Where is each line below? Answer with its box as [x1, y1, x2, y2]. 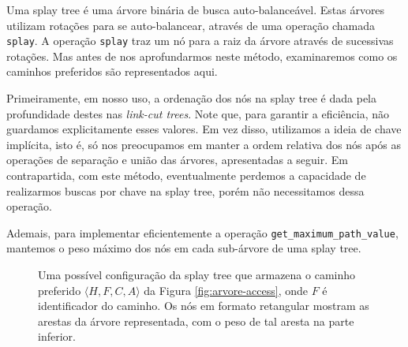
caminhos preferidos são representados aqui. [6, 63, 218, 80]
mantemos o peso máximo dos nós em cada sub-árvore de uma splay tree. [6, 240, 361, 256]
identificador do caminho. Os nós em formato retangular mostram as [38, 297, 369, 314]
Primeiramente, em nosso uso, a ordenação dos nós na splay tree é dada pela [6, 90, 376, 106]
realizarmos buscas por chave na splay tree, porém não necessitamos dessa [6, 182, 365, 199]
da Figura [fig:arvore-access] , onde [144, 282, 309, 298]
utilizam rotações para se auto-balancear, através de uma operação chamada [6, 17, 376, 33]
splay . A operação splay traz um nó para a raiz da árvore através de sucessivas [6, 32, 394, 49]
